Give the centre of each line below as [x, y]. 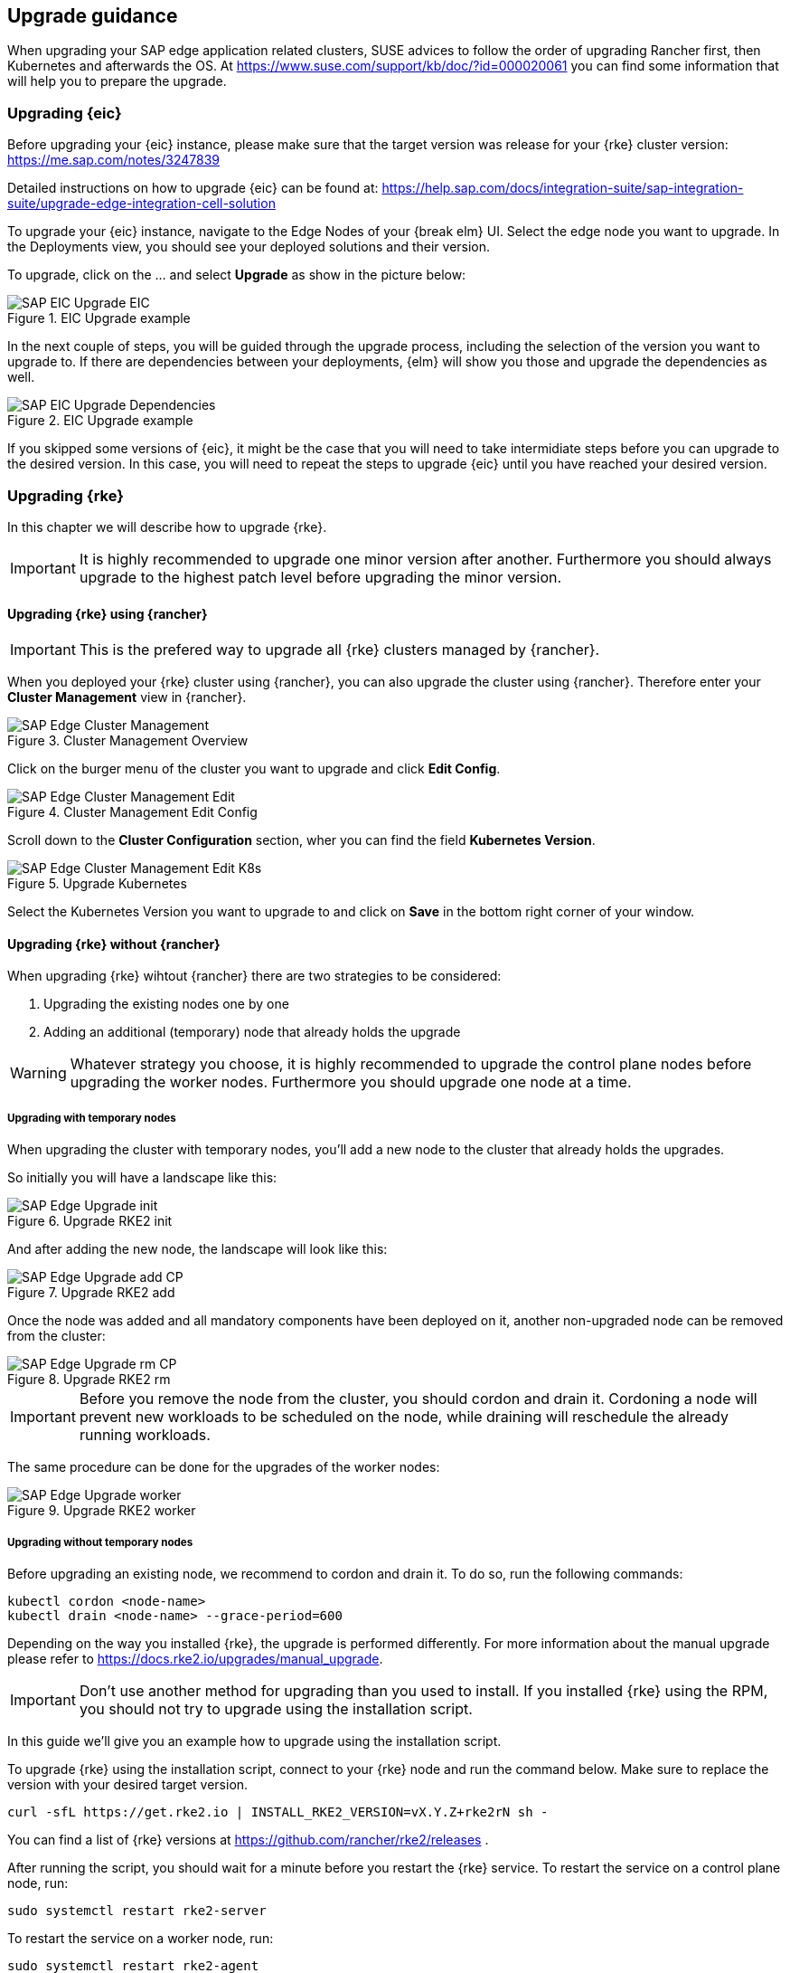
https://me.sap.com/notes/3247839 [113, 160]
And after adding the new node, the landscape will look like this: [197, 1249]
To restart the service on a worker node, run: [141, 1938]
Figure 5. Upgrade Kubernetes [97, 884]
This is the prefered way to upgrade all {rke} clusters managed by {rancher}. [339, 650]
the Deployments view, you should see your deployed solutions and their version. [249, 247]
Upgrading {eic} [65, 113]
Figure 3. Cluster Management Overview [128, 741]
